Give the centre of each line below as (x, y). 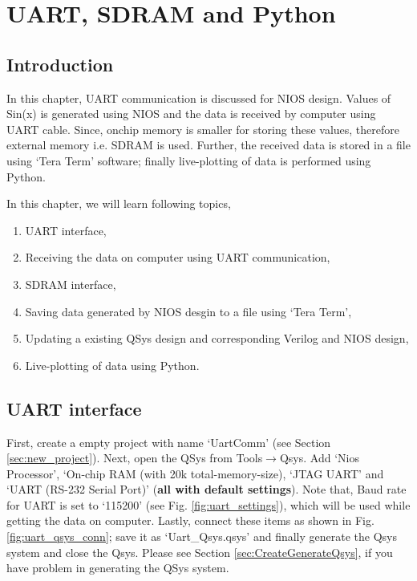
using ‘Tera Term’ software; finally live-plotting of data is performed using (189, 160)
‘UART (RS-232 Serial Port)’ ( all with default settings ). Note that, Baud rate (206, 489)
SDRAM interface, (71, 284)
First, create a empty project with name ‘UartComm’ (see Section (169, 442)
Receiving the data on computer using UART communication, (178, 257)
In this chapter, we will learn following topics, (119, 203)
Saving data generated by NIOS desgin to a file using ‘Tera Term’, (188, 311)
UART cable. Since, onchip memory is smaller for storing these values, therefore (203, 129)
